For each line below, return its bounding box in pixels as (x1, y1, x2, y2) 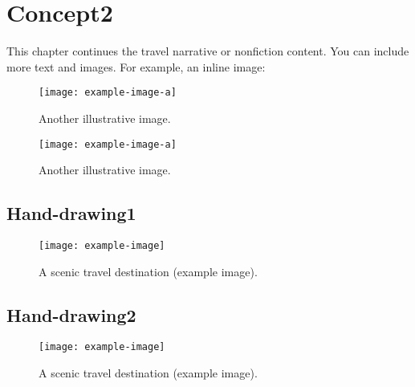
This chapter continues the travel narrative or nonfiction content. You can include (6, 43, 409, 59)
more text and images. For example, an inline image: (6, 58, 266, 75)
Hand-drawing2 (6, 302, 136, 327)
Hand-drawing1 (6, 201, 136, 226)
